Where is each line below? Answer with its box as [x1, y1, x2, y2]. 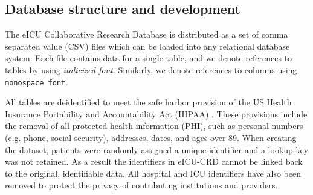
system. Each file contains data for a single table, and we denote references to [5, 51, 292, 64]
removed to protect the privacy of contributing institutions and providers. [5, 179, 278, 191]
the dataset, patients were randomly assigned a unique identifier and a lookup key [5, 143, 309, 156]
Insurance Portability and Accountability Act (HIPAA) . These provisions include [5, 107, 308, 120]
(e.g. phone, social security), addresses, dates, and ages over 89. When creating [5, 131, 297, 144]
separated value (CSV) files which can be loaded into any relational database [5, 39, 290, 52]
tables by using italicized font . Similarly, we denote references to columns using [5, 63, 297, 76]
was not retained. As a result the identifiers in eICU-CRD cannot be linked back [5, 155, 303, 168]
